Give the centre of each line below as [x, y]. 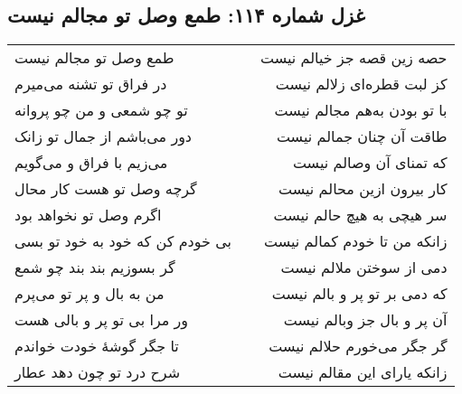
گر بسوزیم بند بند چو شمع [95, 267]
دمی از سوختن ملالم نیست [364, 267]
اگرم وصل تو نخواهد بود [88, 215]
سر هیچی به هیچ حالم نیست [360, 215]
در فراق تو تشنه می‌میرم [91, 84]
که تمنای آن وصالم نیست [370, 163]
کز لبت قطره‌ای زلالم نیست [361, 84]
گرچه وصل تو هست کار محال [106, 189]
